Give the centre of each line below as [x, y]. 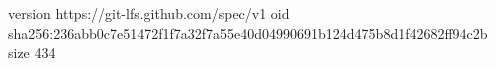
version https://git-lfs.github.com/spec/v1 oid [149, 13]
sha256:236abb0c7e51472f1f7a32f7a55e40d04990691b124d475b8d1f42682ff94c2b [248, 32]
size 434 [32, 52]
